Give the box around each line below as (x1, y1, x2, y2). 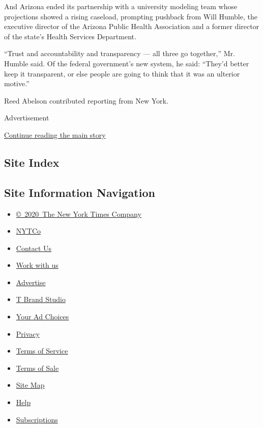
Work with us (16, 260, 59, 270)
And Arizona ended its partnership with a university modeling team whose (4, 1, 238, 11)
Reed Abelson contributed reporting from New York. (4, 95, 168, 106)
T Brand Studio (16, 294, 66, 305)
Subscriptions (16, 414, 58, 424)
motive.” (4, 78, 30, 89)
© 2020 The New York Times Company (16, 208, 141, 219)
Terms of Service (16, 345, 68, 356)
